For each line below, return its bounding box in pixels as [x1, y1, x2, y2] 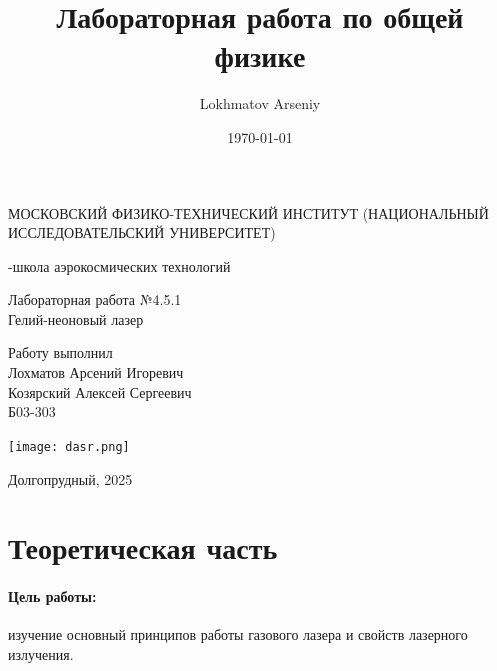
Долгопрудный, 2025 [8, 468, 133, 489]
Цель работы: [8, 586, 97, 607]
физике [214, 35, 306, 76]
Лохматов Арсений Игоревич [8, 362, 184, 383]
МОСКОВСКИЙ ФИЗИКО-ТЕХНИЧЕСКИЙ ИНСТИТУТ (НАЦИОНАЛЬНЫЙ [8, 202, 489, 223]
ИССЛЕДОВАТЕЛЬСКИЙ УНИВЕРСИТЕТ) [8, 222, 276, 243]
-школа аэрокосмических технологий [8, 255, 231, 276]
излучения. [8, 643, 74, 664]
